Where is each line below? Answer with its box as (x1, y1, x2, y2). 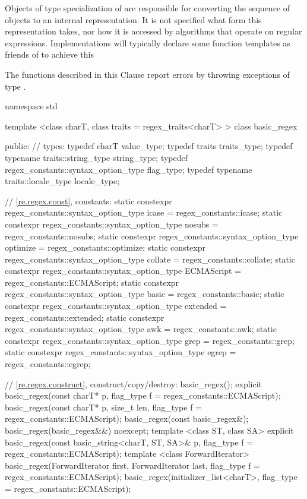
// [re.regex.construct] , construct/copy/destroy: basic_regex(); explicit (5, 377, 262, 390)
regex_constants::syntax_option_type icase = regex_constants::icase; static (5, 206, 283, 219)
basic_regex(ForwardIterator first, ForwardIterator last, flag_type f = (5, 459, 260, 471)
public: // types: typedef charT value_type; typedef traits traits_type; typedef (5, 140, 293, 152)
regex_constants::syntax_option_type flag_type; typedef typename (5, 163, 252, 175)
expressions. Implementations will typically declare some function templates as (5, 36, 290, 49)
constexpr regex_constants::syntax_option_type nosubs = (5, 217, 219, 230)
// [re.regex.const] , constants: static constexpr (5, 194, 172, 207)
